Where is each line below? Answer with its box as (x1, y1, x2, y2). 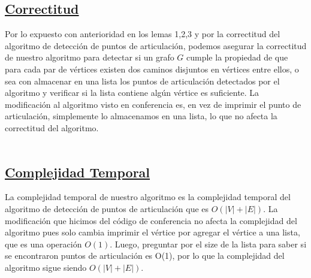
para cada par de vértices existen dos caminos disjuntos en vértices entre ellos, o (5, 62, 299, 75)
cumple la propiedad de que (186, 51, 288, 64)
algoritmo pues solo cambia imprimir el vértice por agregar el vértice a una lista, (5, 226, 300, 238)
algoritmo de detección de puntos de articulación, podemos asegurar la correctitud (5, 39, 307, 52)
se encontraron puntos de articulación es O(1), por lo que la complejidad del (5, 249, 285, 262)
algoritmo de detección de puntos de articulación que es (5, 202, 209, 214)
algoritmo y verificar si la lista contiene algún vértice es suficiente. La (5, 86, 259, 99)
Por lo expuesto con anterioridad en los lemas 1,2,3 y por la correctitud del (5, 28, 280, 40)
